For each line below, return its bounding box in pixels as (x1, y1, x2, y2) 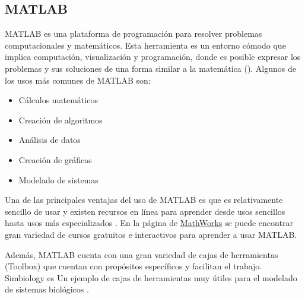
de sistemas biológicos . (5, 283, 89, 295)
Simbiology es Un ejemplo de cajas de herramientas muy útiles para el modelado (5, 271, 297, 284)
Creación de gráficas (18, 153, 92, 166)
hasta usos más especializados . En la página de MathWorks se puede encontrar (5, 217, 293, 229)
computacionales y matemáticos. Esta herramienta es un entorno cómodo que (5, 39, 286, 51)
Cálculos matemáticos (18, 94, 98, 106)
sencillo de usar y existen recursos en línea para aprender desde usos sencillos (5, 205, 285, 217)
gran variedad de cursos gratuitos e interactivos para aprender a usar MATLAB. (5, 228, 297, 240)
